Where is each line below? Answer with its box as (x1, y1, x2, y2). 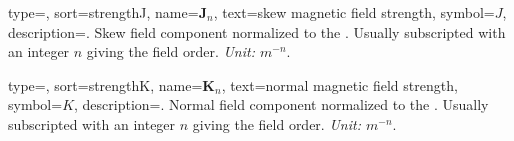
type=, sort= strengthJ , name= (8, 2, 199, 22)
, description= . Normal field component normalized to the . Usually (74, 94, 489, 115)
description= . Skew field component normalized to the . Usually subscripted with (8, 21, 506, 42)
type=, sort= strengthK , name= (8, 74, 203, 95)
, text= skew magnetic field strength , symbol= (213, 2, 495, 22)
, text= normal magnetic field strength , (221, 74, 458, 95)
